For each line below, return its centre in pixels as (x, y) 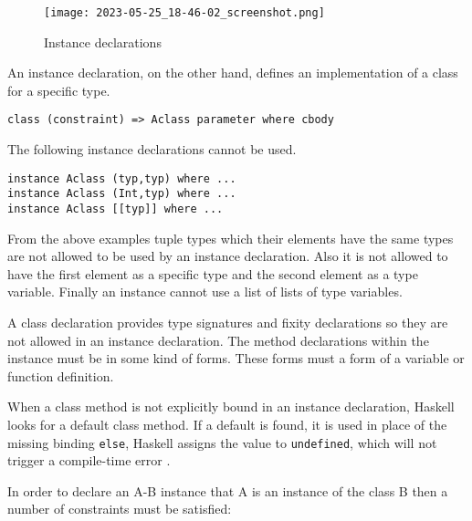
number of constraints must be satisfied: (120, 509)
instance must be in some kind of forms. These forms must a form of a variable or (236, 358)
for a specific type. (59, 90)
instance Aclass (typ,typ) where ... (122, 178)
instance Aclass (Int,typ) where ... (122, 194)
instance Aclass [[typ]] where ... (115, 209)
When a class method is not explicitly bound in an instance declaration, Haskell (231, 406)
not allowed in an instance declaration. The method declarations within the (218, 340)
